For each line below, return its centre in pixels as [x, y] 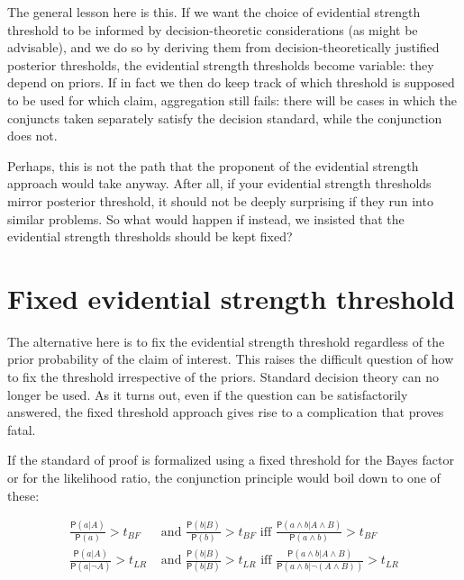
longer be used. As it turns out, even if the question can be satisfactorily [208, 394]
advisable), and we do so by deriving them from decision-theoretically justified [223, 47]
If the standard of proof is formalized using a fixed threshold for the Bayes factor [231, 460]
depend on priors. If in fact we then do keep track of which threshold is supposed [231, 82]
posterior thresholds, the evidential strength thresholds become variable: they [221, 64]
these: [23, 495]
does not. [32, 136]
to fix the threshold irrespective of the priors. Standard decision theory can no [223, 377]
